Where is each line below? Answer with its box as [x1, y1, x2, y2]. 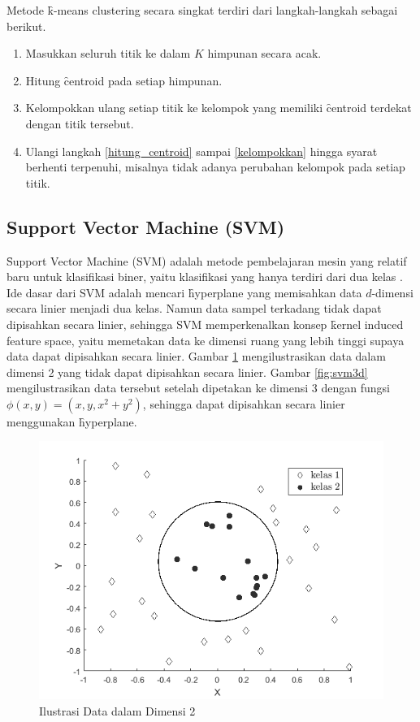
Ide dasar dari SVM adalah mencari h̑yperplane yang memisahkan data [6, 283, 362, 300]
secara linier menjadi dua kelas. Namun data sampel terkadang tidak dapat [6, 300, 382, 317]
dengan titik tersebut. [25, 115, 134, 132]
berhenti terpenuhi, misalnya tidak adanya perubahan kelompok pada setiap [25, 158, 405, 175]
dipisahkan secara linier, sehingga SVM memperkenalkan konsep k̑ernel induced [6, 315, 404, 332]
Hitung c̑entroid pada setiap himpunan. [25, 71, 223, 89]
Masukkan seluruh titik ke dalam [25, 45, 191, 62]
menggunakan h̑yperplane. [6, 413, 137, 430]
